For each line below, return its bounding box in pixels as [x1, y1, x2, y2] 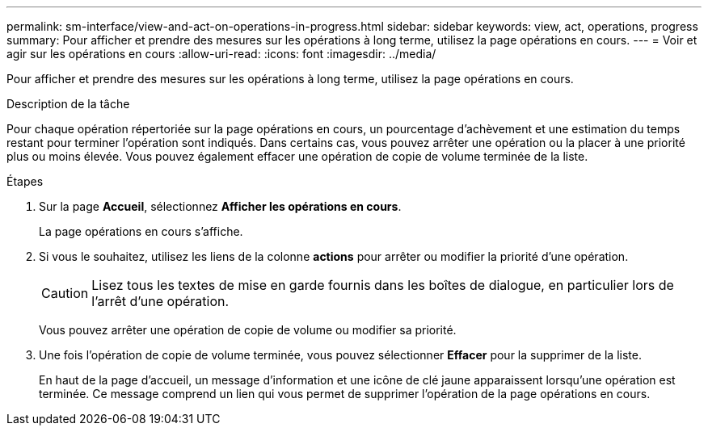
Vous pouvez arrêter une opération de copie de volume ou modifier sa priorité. [39, 323, 457, 337]
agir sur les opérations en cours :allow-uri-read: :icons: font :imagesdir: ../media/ [6, 47, 436, 61]
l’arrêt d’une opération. [91, 293, 230, 309]
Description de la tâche [6, 97, 130, 111]
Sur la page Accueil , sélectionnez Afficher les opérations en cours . [39, 199, 402, 213]
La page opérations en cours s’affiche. [39, 224, 243, 238]
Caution [41, 285, 89, 301]
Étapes [6, 174, 44, 188]
